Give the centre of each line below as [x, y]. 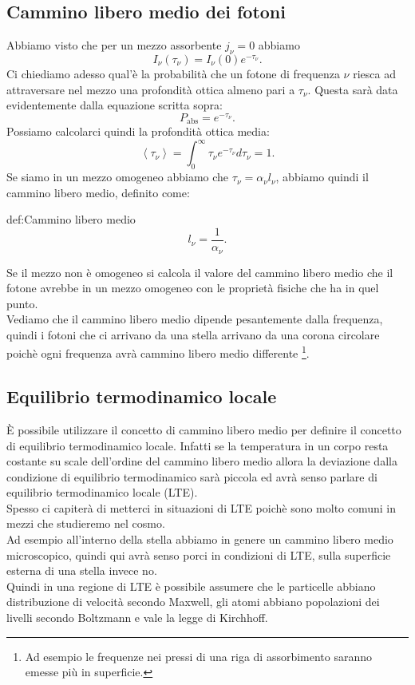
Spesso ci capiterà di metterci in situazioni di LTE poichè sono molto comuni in [202, 507]
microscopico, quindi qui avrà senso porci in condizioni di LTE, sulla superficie [199, 554]
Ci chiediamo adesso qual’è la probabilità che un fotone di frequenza [173, 73]
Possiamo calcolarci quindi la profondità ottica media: [138, 131]
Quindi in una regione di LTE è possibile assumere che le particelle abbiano [191, 586]
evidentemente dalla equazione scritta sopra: [115, 105]
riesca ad [374, 73]
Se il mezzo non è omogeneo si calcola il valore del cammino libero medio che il [200, 272]
